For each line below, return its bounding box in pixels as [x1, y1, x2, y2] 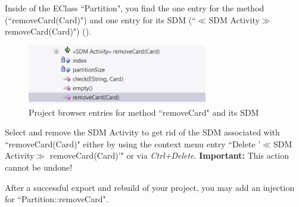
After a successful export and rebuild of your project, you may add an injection [5, 181, 295, 193]
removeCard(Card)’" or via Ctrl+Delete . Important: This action [49, 149, 289, 162]
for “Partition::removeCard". [5, 193, 108, 205]
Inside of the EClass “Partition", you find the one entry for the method [5, 2, 264, 14]
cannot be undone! [5, 161, 73, 174]
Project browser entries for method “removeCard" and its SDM [29, 106, 259, 118]
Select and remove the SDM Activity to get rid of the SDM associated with [5, 126, 280, 138]
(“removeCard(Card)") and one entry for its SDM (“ [5, 13, 196, 26]
